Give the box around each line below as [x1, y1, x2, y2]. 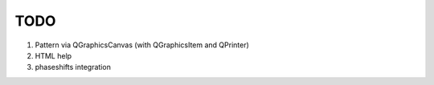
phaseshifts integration [35, 63, 112, 72]
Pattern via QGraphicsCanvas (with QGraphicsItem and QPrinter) [35, 40, 249, 50]
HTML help [35, 51, 72, 60]
